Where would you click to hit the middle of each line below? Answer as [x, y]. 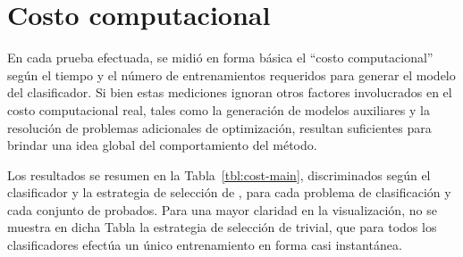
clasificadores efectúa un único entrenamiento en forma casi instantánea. [205, 245]
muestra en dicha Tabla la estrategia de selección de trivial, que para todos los [222, 227]
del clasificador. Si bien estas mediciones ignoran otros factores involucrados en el [230, 92]
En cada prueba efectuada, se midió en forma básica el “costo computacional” [220, 58]
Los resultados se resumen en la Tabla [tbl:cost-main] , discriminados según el [219, 174]
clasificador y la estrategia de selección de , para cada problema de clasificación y [229, 192]
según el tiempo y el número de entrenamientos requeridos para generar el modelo [231, 75]
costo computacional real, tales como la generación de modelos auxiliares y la [219, 109]
